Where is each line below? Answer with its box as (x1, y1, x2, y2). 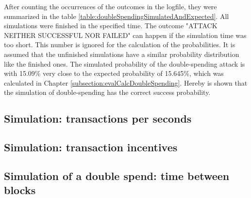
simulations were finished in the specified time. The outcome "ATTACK (4, 20, 218, 31)
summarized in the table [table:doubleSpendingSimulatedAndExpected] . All (4, 11, 229, 21)
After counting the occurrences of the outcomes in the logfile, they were (4, 1, 217, 11)
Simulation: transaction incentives (4, 140, 178, 155)
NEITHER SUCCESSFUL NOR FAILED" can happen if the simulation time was (4, 30, 247, 40)
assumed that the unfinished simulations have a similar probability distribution (4, 49, 239, 59)
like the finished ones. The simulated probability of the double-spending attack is (4, 58, 245, 69)
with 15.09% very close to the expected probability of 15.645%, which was (4, 68, 224, 78)
